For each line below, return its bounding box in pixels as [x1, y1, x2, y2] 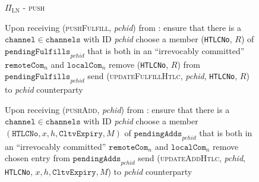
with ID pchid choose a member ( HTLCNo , [83, 33, 232, 45]
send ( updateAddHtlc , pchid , [138, 152, 245, 164]
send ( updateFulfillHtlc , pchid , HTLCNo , [87, 70, 238, 82]
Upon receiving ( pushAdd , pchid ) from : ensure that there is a [5, 103, 230, 115]
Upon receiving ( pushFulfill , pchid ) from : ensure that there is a [5, 21, 241, 33]
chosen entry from [5, 152, 70, 164]
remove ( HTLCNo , [109, 58, 169, 70]
